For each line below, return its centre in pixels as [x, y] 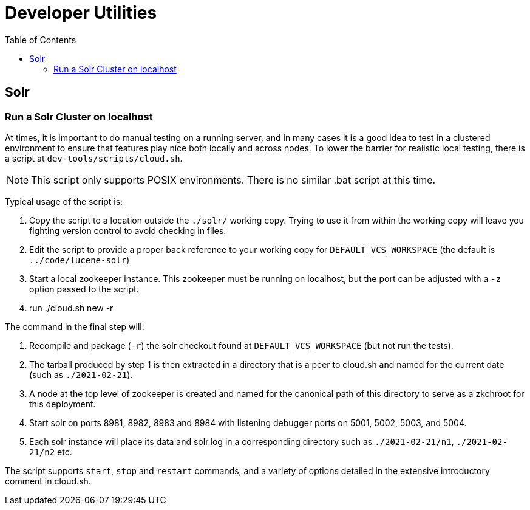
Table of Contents [41, 40]
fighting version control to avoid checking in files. [128, 230]
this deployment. [63, 404]
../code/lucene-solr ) [80, 260]
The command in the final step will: [75, 326]
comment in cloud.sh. [48, 481]
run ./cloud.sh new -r [71, 308]
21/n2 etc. [51, 452]
